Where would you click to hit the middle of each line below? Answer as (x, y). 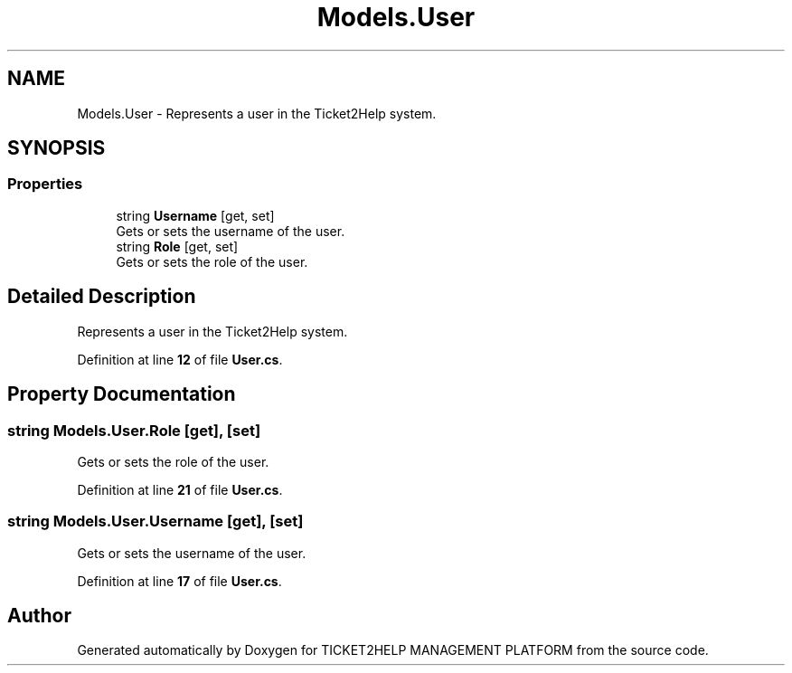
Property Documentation (122, 394)
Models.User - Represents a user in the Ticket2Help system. (257, 113)
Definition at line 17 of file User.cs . (179, 581)
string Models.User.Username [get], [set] (156, 521)
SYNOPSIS (57, 148)
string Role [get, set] (177, 246)
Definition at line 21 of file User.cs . (180, 489)
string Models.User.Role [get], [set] (134, 430)
